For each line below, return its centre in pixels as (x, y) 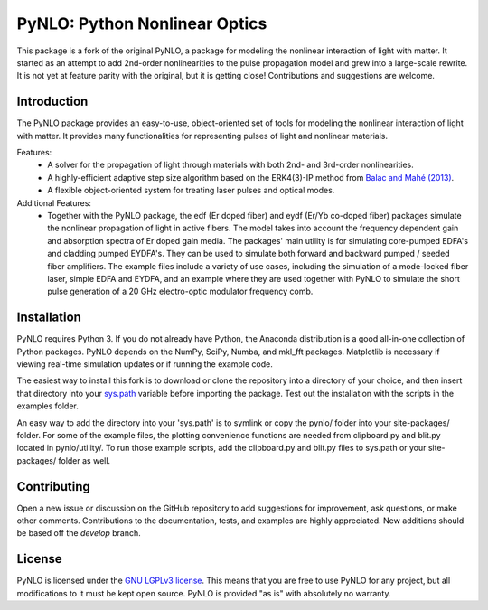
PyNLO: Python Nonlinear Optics (142, 23)
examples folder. (47, 406)
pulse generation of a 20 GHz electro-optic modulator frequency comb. (180, 291)
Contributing (53, 487)
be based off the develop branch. (79, 533)
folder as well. (84, 460)
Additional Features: (54, 202)
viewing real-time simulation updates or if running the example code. (145, 364)
